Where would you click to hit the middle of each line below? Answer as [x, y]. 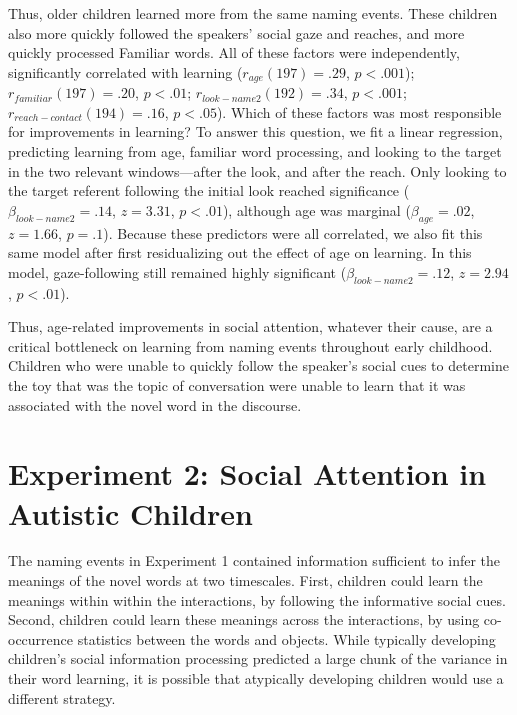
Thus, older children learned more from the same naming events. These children [253, 13]
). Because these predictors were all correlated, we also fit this [293, 232]
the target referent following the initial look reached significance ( [209, 190]
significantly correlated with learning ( [125, 71]
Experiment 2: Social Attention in [247, 473]
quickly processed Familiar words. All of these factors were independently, [234, 52]
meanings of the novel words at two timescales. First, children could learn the [245, 580]
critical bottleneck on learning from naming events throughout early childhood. [250, 345]
